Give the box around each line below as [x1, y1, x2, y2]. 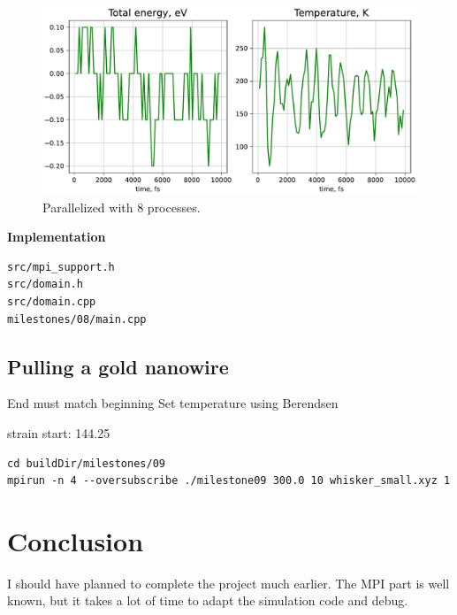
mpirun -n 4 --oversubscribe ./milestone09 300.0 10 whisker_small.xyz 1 [7, 474, 451, 488]
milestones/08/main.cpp [7, 312, 147, 326]
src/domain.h [7, 278, 83, 291]
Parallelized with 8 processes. [42, 197, 201, 216]
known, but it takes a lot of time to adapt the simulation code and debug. [7, 591, 408, 610]
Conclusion [7, 522, 144, 558]
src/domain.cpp [7, 295, 96, 308]
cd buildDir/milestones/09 [7, 457, 165, 470]
